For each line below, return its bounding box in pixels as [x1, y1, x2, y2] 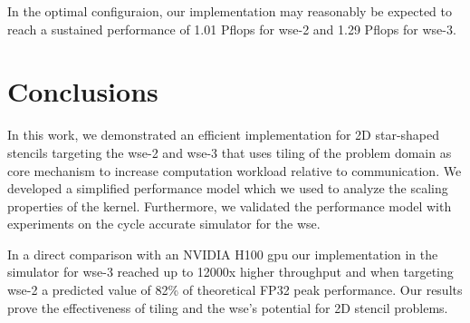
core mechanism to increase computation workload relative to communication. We [7, 161, 462, 180]
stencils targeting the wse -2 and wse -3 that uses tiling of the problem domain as [7, 142, 452, 161]
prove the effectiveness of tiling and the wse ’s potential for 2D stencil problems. [7, 298, 448, 317]
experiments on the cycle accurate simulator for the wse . [7, 214, 321, 233]
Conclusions [7, 73, 158, 110]
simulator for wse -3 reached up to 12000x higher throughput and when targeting [7, 262, 454, 281]
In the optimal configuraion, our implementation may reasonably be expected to [7, 2, 452, 20]
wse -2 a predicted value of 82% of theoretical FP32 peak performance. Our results [7, 280, 463, 299]
